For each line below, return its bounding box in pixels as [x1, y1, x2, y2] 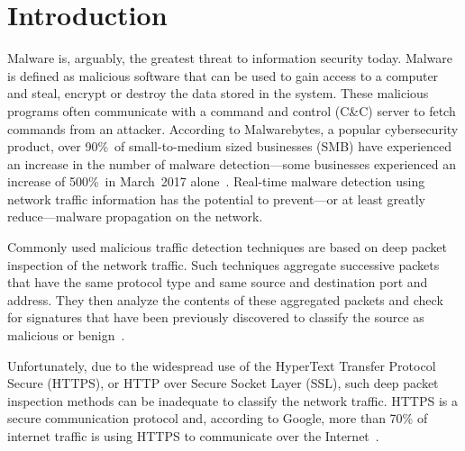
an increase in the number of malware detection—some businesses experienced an [7, 154, 456, 173]
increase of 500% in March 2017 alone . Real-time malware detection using [7, 172, 425, 191]
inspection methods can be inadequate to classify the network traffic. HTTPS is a [7, 391, 458, 410]
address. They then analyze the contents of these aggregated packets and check [7, 290, 443, 309]
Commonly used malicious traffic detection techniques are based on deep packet [7, 238, 447, 257]
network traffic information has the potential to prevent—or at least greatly [7, 189, 425, 208]
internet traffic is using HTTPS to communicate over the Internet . [7, 427, 379, 445]
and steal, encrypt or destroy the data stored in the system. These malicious [7, 84, 429, 103]
